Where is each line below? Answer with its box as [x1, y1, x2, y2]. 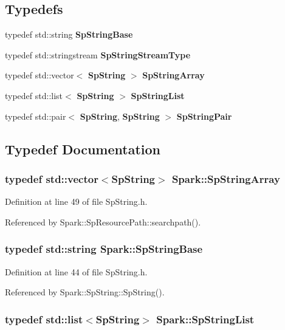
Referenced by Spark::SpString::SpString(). [5, 286, 165, 298]
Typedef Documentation [5, 139, 160, 158]
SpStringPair [176, 109, 232, 122]
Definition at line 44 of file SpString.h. [5, 265, 148, 278]
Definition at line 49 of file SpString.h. [5, 195, 148, 208]
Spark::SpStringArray [171, 171, 280, 186]
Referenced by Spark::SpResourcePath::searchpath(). [5, 215, 201, 228]
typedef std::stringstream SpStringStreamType [5, 48, 191, 61]
